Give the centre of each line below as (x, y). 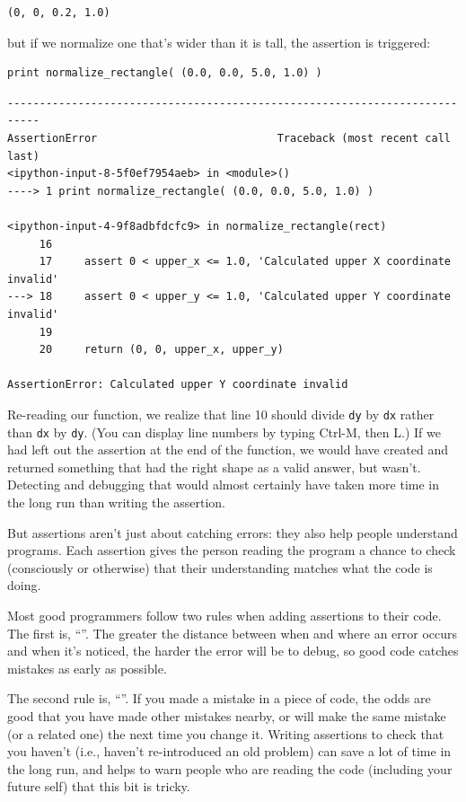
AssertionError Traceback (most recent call (229, 138)
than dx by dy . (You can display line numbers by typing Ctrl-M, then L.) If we (224, 432)
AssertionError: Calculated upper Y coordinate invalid (178, 385)
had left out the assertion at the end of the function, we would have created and (228, 449)
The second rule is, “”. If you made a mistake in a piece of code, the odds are (219, 698)
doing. (24, 585)
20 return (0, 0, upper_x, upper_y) (161, 350)
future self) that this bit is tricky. (99, 786)
